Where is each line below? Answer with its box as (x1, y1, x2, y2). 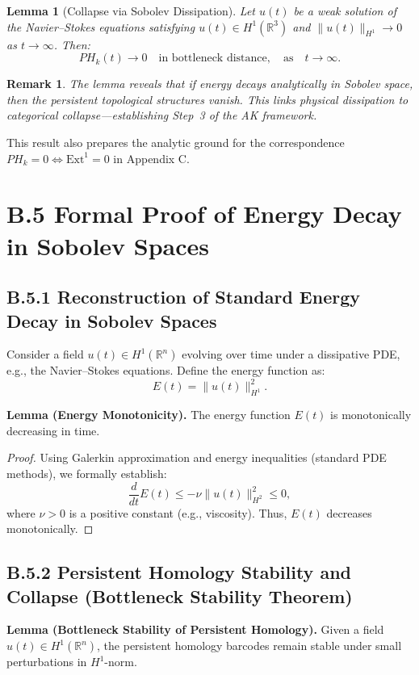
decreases (326, 504, 372, 521)
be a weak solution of (293, 2, 396, 19)
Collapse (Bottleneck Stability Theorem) (6, 583, 353, 608)
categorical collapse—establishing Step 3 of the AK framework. (6, 107, 317, 124)
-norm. (104, 653, 137, 670)
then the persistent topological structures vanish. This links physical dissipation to (6, 90, 409, 107)
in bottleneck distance (158, 52, 267, 65)
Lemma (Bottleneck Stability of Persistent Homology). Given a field (6, 621, 384, 638)
